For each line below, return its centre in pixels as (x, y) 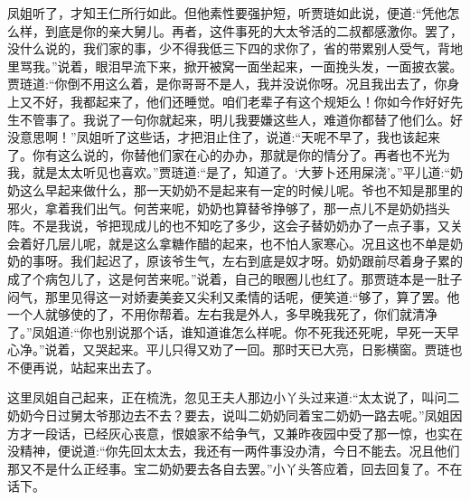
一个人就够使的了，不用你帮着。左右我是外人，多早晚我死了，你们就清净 (222, 314)
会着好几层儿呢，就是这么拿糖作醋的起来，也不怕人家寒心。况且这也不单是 (229, 243)
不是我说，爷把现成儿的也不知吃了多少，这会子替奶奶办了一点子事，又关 (247, 226)
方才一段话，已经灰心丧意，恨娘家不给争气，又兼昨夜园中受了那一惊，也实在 (235, 433)
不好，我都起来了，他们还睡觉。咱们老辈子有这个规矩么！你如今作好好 (241, 101)
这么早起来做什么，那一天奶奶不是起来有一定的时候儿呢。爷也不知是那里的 (241, 189)
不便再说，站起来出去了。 (83, 367)
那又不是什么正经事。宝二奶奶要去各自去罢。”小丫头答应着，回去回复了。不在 (235, 468)
